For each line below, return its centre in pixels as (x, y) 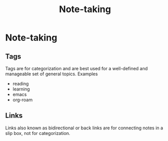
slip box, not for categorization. (38, 133)
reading (20, 84)
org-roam (23, 100)
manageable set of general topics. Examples (52, 74)
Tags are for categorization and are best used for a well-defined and (77, 68)
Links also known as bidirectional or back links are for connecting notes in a (84, 128)
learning (21, 89)
